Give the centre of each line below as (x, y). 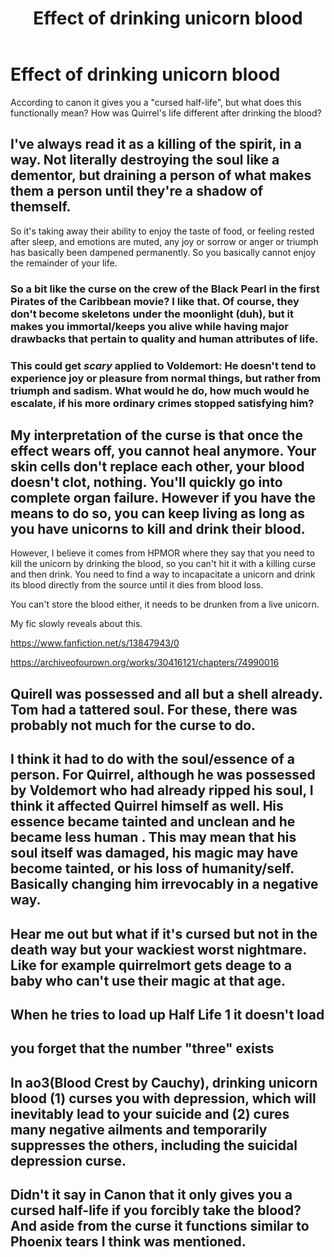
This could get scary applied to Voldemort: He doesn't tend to (163, 365)
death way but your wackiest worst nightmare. (158, 949)
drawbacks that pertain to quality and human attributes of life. (164, 339)
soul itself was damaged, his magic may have (154, 853)
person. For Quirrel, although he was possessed (163, 775)
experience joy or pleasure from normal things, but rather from (166, 378)
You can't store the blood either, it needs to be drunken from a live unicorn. (165, 604)
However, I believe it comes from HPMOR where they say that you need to (162, 553)
